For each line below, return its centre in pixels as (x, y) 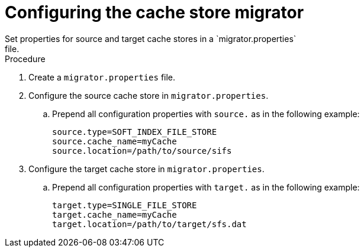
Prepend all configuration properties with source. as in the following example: (206, 114)
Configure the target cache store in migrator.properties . (146, 169)
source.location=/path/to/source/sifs (142, 151)
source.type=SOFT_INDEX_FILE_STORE (135, 132)
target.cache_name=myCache (115, 214)
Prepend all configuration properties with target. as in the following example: (206, 187)
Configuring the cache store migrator (154, 12)
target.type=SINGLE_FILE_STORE (125, 205)
